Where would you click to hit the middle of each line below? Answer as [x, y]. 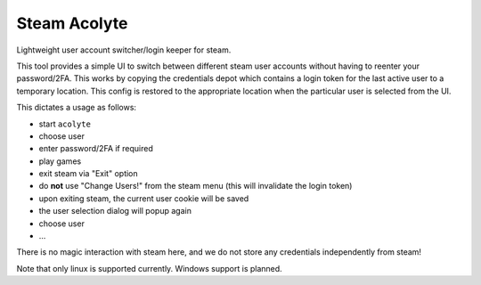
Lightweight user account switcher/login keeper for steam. [124, 50]
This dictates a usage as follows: [77, 108]
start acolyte [65, 124]
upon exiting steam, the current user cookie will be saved [144, 198]
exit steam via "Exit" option [88, 174]
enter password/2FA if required [96, 149]
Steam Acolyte [72, 23]
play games [60, 161]
